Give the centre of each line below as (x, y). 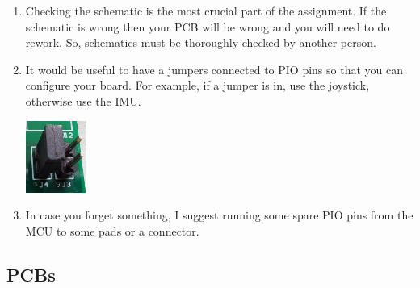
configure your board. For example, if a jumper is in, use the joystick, (197, 85)
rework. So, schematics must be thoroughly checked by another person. (201, 42)
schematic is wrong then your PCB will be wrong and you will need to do (208, 26)
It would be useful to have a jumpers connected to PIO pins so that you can (214, 69)
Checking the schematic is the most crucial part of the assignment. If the (206, 10)
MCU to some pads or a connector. (112, 231)
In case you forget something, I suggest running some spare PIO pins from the (219, 215)
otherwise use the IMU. (83, 100)
